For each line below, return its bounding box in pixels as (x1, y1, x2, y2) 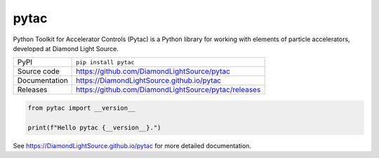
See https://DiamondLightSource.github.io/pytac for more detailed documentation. (13, 141, 252, 150)
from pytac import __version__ (27, 103, 136, 112)
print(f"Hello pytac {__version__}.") (27, 123, 161, 131)
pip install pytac (76, 58, 135, 66)
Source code (17, 66, 60, 76)
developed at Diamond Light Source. (13, 44, 119, 52)
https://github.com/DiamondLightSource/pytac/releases (76, 85, 261, 94)
